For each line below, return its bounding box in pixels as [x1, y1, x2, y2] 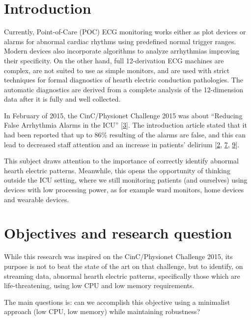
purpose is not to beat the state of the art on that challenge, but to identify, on [4, 261, 243, 271]
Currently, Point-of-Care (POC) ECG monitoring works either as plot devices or [4, 27, 246, 37]
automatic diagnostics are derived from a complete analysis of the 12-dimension [4, 84, 243, 94]
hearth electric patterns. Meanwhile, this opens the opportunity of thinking [4, 165, 230, 175]
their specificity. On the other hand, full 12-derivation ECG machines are [4, 55, 224, 65]
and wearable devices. [4, 194, 69, 204]
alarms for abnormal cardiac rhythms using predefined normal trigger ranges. [4, 36, 236, 46]
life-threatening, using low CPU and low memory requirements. [4, 280, 195, 291]
